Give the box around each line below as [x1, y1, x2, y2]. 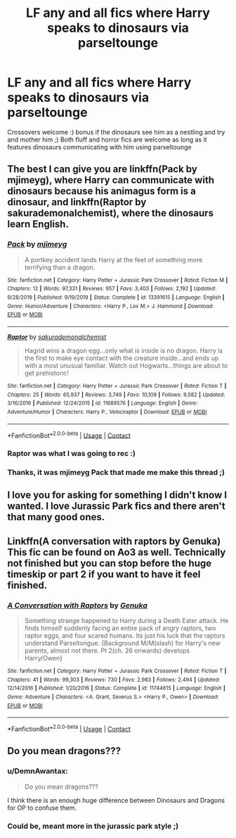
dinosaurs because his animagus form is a [7, 185, 197, 197]
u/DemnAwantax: [7, 766, 68, 776]
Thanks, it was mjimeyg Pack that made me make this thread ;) [7, 467, 225, 477]
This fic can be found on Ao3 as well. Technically [7, 546, 226, 558]
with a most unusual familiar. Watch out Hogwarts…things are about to [24, 361, 228, 369]
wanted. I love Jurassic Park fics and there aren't [7, 500, 226, 512]
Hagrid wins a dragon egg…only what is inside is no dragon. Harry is [24, 346, 223, 355]
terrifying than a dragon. [24, 263, 96, 271]
